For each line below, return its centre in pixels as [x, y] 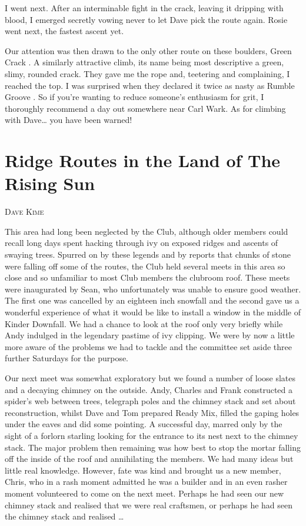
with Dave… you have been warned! [69, 120]
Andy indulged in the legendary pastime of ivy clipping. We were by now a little [150, 335]
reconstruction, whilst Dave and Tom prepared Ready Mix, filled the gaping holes [152, 412]
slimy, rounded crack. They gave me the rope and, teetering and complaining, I [147, 73]
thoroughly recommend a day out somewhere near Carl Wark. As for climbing [145, 108]
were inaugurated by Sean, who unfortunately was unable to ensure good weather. [153, 289]
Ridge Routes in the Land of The [143, 160]
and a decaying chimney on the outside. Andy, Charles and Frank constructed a [149, 389]
